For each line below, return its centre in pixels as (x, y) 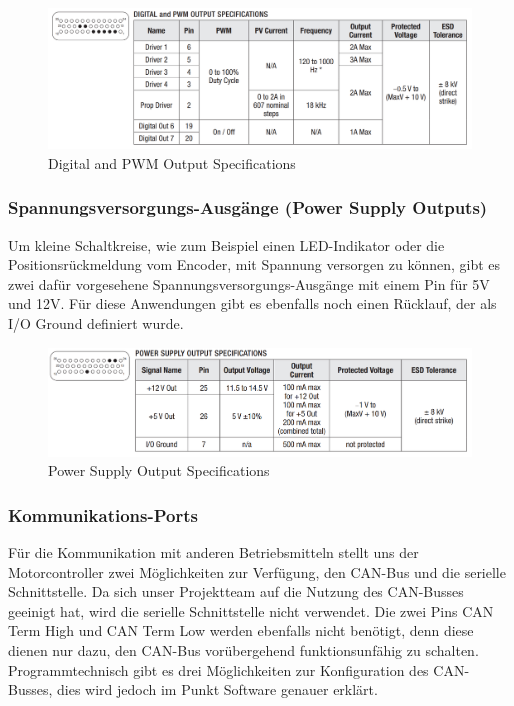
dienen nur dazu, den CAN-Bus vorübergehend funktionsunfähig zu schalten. (243, 649)
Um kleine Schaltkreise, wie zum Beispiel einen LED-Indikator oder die (226, 244)
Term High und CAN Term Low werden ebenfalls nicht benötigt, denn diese (241, 630)
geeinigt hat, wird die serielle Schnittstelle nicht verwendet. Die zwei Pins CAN (251, 610)
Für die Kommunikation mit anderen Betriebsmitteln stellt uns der (213, 551)
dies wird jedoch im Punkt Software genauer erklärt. (217, 689)
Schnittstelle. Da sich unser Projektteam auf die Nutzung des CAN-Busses (236, 591)
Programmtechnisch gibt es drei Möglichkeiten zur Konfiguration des (218, 669)
